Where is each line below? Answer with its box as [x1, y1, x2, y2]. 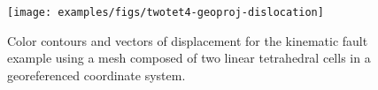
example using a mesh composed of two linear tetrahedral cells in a [7, 49, 371, 67]
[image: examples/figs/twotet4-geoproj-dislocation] [7, 6, 324, 19]
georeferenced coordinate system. [7, 65, 186, 84]
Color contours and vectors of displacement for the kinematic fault [7, 31, 368, 49]
